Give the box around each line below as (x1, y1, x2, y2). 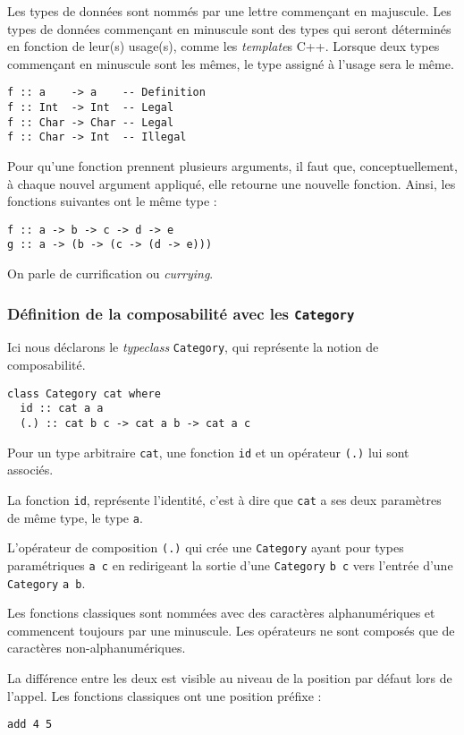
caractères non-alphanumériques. (7, 638, 186, 657)
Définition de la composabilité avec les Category (7, 302, 355, 324)
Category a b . (7, 573, 86, 592)
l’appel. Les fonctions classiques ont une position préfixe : (7, 686, 322, 705)
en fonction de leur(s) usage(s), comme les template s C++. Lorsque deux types (7, 37, 440, 56)
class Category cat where (7, 387, 161, 400)
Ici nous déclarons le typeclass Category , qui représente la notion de (7, 338, 379, 356)
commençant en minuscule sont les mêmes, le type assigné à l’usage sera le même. (7, 54, 454, 73)
